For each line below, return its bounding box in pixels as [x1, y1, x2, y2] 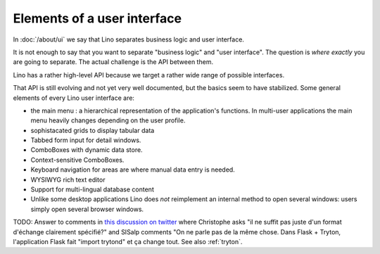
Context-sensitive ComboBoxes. [30, 155, 125, 164]
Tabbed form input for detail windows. [30, 136, 141, 144]
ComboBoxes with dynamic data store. [30, 146, 144, 154]
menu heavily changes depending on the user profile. [30, 116, 186, 125]
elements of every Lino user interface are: [13, 94, 135, 102]
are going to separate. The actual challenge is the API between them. [13, 58, 214, 66]
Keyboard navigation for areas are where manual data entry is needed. [30, 165, 235, 174]
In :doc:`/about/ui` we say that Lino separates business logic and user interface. [13, 35, 244, 44]
